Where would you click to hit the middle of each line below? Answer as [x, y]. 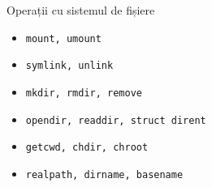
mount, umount [63, 38]
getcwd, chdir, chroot [87, 148]
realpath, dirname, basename [104, 174]
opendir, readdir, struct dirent [116, 120]
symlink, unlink [69, 66]
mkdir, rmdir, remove [84, 93]
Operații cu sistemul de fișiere [81, 10]
